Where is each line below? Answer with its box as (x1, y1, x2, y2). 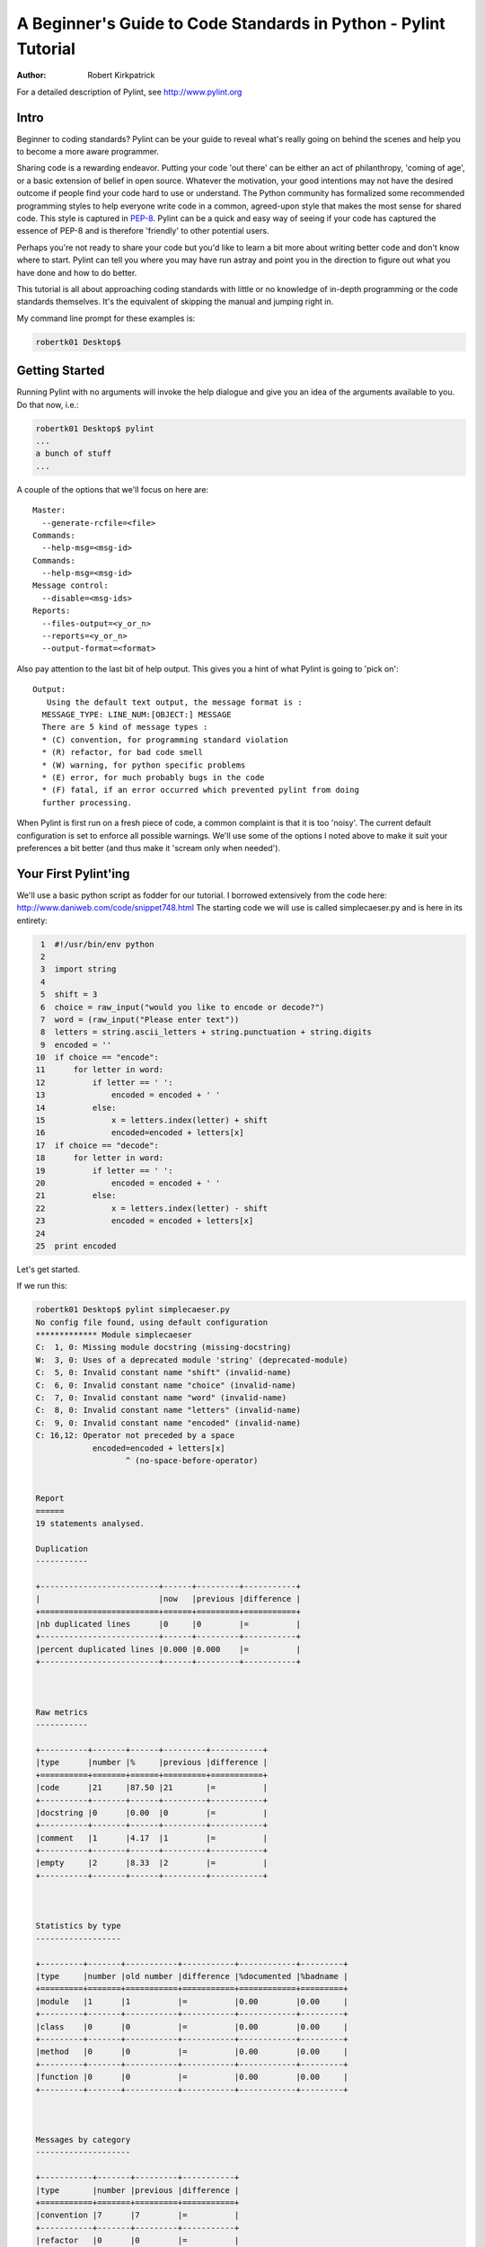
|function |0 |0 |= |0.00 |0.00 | (35, 2072, 348, 2083)
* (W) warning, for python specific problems (41, 759, 246, 770)
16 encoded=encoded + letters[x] (35, 1128, 244, 1138)
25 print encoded (35, 1240, 117, 1251)
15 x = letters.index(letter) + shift (35, 1115, 269, 1125)
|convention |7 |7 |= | (35, 2210, 240, 2220)
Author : (16, 70, 47, 81)
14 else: (35, 1102, 117, 1113)
